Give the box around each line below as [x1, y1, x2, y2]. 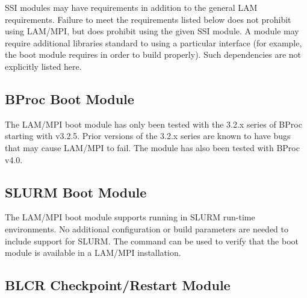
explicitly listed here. [5, 60, 82, 72]
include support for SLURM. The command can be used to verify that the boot [5, 234, 299, 247]
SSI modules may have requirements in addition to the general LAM [5, 1, 258, 13]
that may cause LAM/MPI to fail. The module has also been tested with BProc [5, 141, 300, 154]
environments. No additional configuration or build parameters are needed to [5, 222, 288, 235]
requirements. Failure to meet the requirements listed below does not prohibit [5, 13, 291, 25]
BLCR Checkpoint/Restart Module [5, 276, 231, 294]
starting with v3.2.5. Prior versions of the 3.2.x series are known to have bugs [5, 129, 291, 142]
